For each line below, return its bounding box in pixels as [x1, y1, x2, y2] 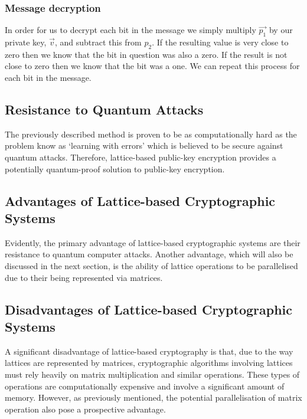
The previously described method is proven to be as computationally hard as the [5, 127, 297, 140]
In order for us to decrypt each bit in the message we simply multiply [5, 24, 256, 36]
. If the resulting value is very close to [152, 36, 289, 48]
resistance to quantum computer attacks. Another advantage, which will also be [5, 248, 293, 260]
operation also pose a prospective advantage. [5, 402, 166, 415]
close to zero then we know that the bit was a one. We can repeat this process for [5, 60, 300, 72]
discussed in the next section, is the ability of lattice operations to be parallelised [5, 259, 298, 271]
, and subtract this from [54, 36, 142, 48]
